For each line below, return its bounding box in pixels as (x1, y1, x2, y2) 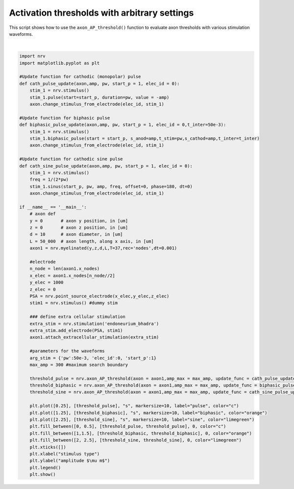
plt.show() (29, 472, 56, 477)
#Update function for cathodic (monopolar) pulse (19, 74, 141, 79)
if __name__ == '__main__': (19, 204, 87, 210)
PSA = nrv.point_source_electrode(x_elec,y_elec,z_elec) (29, 293, 170, 299)
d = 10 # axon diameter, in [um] (29, 232, 123, 237)
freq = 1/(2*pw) (29, 177, 69, 182)
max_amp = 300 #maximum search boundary (29, 362, 128, 367)
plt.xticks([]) (29, 444, 66, 450)
